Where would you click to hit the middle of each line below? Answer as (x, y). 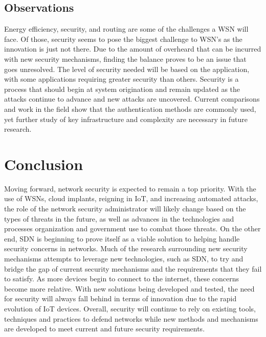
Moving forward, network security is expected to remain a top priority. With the (130, 188)
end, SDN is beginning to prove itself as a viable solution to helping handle (122, 238)
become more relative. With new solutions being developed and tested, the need (129, 288)
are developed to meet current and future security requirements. (105, 329)
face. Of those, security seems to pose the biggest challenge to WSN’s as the (123, 39)
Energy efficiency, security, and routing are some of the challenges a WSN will (126, 29)
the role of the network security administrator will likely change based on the (125, 209)
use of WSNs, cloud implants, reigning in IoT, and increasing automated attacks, (131, 198)
